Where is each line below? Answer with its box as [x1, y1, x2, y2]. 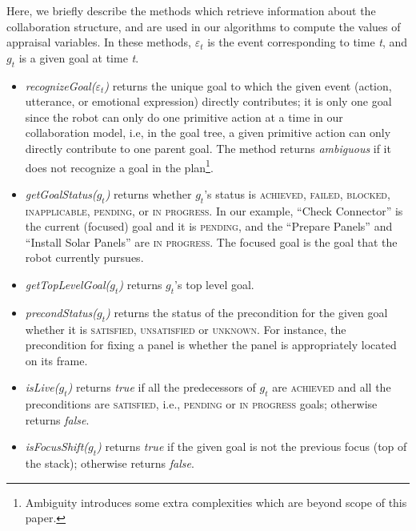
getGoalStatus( [25, 185, 97, 202]
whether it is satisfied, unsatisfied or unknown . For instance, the [25, 320, 346, 337]
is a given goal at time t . [18, 49, 139, 66]
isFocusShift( [25, 438, 89, 455]
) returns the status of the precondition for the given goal [106, 304, 388, 320]
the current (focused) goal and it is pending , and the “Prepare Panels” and [25, 218, 393, 235]
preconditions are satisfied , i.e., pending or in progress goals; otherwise [25, 396, 378, 412]
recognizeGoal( [25, 77, 96, 94]
